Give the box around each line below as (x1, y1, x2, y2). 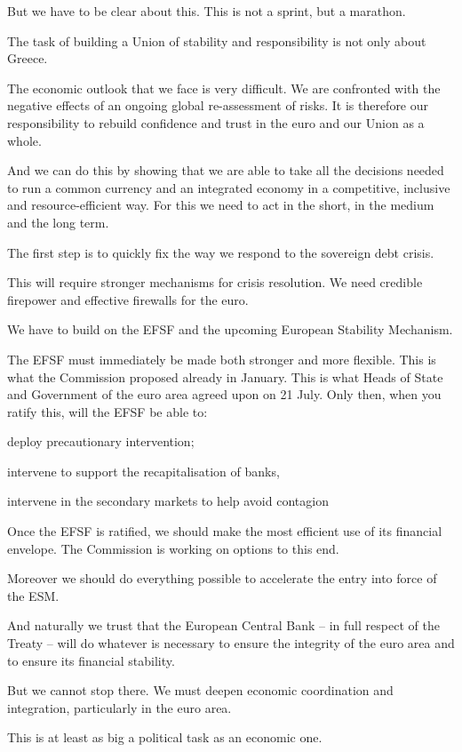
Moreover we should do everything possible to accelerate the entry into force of (7, 569, 437, 588)
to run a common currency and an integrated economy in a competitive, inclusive (7, 178, 450, 196)
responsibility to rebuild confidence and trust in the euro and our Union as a (7, 113, 425, 132)
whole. (7, 131, 42, 149)
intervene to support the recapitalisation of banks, (7, 461, 280, 480)
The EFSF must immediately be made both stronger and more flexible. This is (7, 349, 436, 368)
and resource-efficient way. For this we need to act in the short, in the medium (7, 196, 434, 214)
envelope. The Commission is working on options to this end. (7, 539, 339, 557)
